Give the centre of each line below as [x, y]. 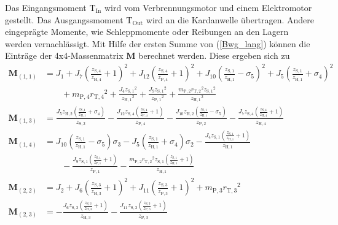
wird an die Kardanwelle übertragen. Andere [230, 19]
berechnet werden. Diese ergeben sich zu [214, 55]
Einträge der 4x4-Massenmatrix [64, 55]
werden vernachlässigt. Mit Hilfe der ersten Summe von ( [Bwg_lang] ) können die [158, 43]
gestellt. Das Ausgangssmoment [64, 19]
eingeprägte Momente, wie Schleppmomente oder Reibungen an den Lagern [147, 32]
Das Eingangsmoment [46, 7]
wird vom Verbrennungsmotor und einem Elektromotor [208, 7]
